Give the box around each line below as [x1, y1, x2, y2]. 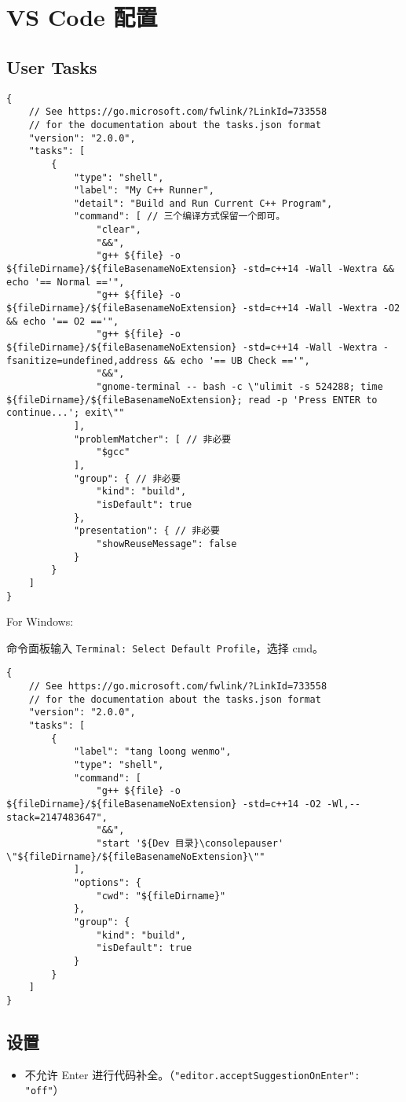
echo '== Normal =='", [6, 276, 125, 288]
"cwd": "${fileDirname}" [96, 890, 226, 902]
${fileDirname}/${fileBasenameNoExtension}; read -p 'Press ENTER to [6, 394, 378, 406]
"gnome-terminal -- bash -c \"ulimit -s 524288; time [96, 381, 383, 393]
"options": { [73, 876, 141, 888]
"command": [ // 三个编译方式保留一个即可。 [73, 211, 286, 222]
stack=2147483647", [6, 811, 108, 823]
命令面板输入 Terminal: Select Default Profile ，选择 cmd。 [6, 639, 324, 656]
